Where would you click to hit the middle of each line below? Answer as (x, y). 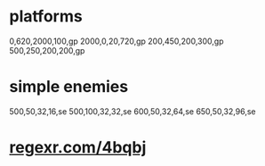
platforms (46, 17)
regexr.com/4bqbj (78, 148)
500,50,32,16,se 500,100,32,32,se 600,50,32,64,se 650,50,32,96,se (132, 111)
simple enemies (69, 87)
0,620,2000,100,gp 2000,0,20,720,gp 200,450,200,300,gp (116, 41)
